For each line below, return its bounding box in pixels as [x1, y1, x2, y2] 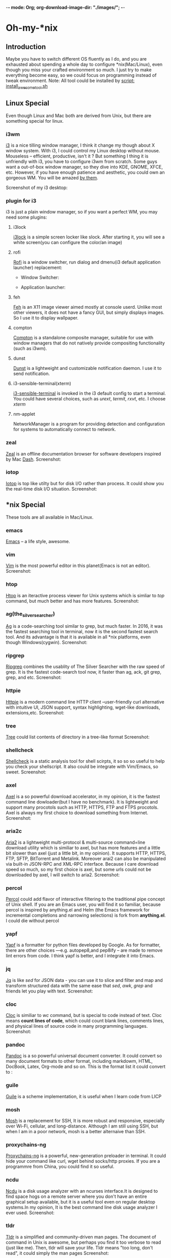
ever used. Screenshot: [6, 1210, 55, 1216]
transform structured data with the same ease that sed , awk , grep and [6, 982, 153, 988]
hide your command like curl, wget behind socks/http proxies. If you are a [6, 1158, 160, 1164]
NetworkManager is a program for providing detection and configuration [13, 421, 165, 427]
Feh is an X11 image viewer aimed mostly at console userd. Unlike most [13, 304, 162, 310]
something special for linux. [6, 118, 64, 124]
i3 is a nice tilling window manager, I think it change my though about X [6, 142, 155, 148]
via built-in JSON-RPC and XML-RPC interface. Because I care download [6, 861, 159, 867]
